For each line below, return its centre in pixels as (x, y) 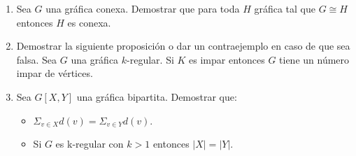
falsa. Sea (37, 59)
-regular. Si (150, 59)
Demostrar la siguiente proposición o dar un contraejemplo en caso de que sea (183, 46)
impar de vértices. (55, 73)
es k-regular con (90, 144)
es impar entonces (227, 59)
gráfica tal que (285, 8)
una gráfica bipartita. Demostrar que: (157, 96)
